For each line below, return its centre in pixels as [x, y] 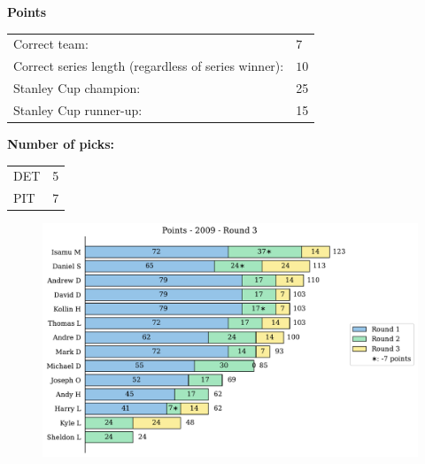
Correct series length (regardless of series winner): [149, 66]
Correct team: [51, 44]
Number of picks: [61, 143]
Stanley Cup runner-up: [78, 109]
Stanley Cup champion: [77, 88]
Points [27, 12]
